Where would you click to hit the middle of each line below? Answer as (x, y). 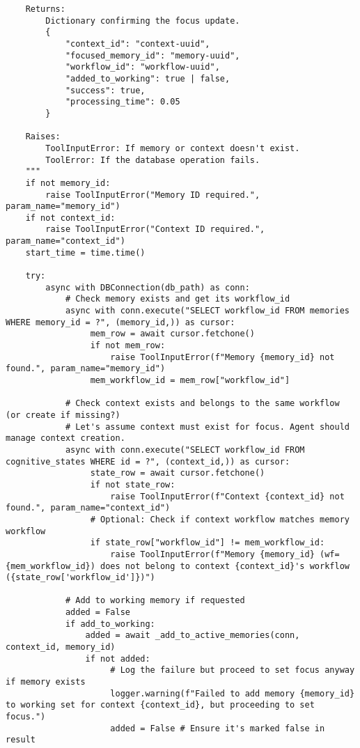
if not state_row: (133, 484)
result (21, 740)
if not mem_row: (128, 346)
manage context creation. (65, 438)
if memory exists (46, 682)
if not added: (118, 659)
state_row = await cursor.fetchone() (178, 473)
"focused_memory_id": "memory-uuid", (152, 55)
